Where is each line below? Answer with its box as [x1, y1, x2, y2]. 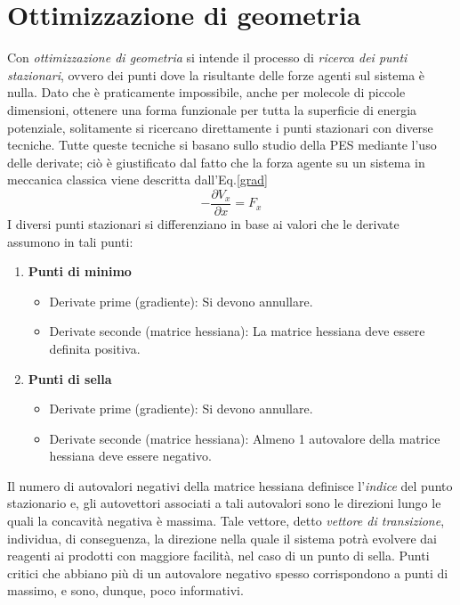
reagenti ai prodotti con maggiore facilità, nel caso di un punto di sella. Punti [7, 546, 430, 565]
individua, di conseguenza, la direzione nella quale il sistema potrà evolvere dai [7, 528, 437, 547]
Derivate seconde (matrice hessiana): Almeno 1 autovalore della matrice [49, 429, 440, 447]
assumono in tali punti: [7, 232, 133, 250]
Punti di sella [28, 369, 112, 388]
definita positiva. [49, 339, 141, 357]
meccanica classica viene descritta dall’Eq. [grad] [7, 170, 268, 189]
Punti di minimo [28, 262, 132, 281]
